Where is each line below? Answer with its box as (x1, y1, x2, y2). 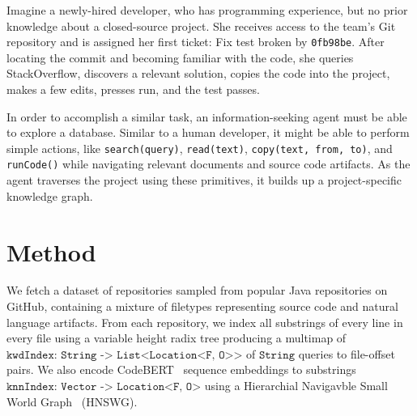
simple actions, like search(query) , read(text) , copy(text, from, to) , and (6, 139, 393, 156)
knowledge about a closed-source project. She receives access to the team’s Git (6, 17, 396, 34)
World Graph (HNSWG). (6, 393, 138, 410)
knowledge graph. (6, 187, 93, 204)
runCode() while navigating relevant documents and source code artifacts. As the (6, 155, 411, 172)
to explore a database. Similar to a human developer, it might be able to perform (6, 124, 410, 141)
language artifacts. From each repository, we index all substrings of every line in (6, 313, 403, 330)
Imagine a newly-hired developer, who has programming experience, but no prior (6, 2, 408, 18)
